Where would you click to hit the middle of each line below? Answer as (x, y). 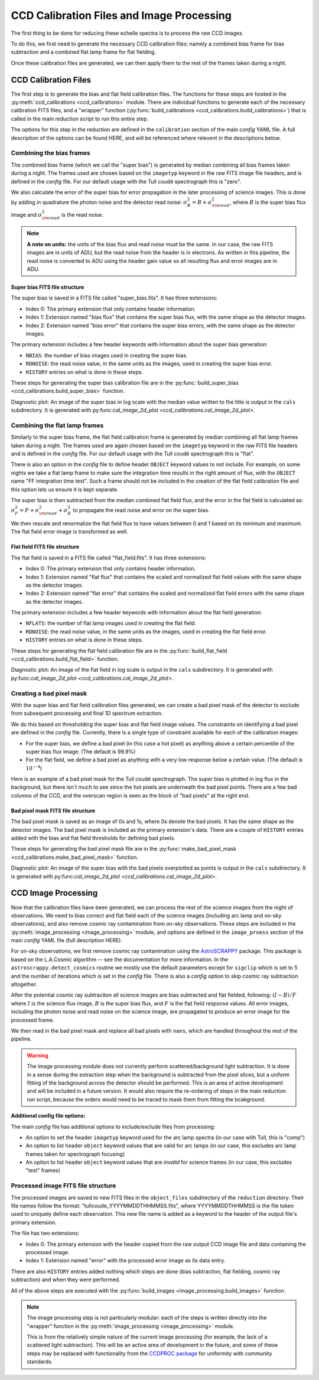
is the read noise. (82, 214)
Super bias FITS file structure (48, 287)
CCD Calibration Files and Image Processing (121, 15)
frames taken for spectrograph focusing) (75, 1154)
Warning (38, 1055)
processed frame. (32, 1020)
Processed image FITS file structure (64, 1186)
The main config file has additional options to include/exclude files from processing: (113, 1127)
